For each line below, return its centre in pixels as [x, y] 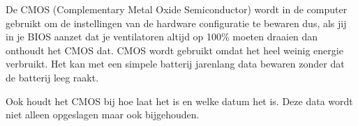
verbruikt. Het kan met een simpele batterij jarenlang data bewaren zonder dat [175, 64]
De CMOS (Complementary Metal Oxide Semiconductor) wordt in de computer [177, 9]
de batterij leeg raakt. [52, 77]
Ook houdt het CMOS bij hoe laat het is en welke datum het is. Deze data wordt [179, 101]
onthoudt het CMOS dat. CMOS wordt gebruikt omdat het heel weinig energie [174, 50]
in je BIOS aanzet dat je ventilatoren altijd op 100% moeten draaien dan [162, 37]
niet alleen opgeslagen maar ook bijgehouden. [103, 115]
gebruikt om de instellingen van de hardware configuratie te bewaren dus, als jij [176, 23]
